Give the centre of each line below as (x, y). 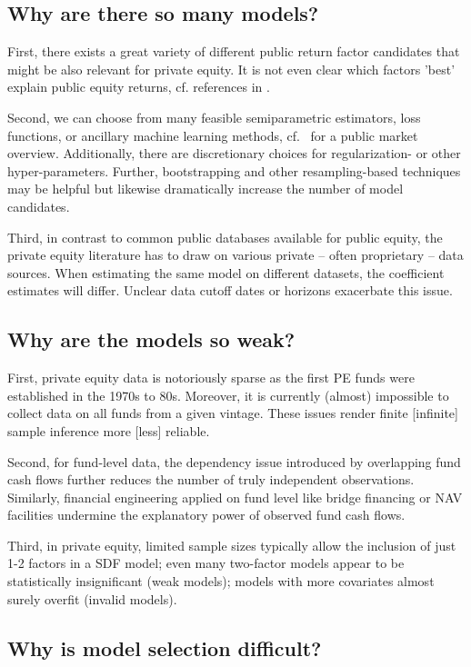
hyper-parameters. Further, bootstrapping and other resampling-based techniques (234, 170)
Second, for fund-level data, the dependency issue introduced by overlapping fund (234, 461)
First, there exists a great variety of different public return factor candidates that (234, 51)
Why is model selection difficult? (165, 647)
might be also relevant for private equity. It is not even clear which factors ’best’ (231, 69)
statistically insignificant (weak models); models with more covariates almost (221, 581)
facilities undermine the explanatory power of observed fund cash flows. (206, 515)
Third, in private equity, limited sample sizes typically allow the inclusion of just (232, 545)
